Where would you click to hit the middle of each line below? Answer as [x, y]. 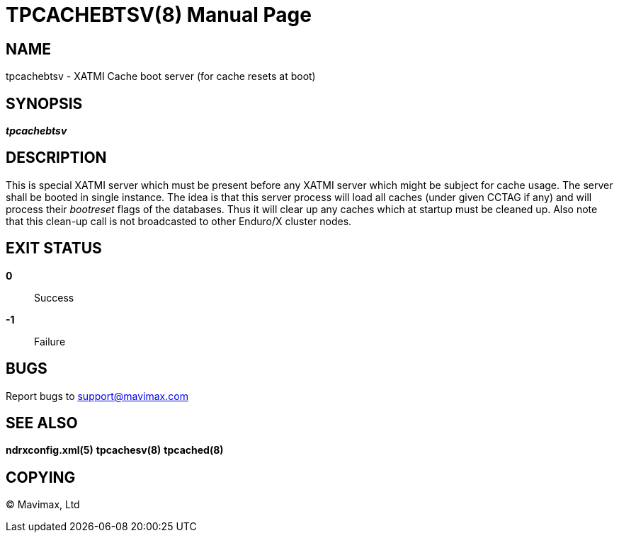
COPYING [41, 477]
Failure [50, 341]
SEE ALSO [42, 423]
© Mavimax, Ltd [43, 505]
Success [54, 297]
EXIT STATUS [54, 248]
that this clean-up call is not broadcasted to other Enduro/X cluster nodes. [179, 221]
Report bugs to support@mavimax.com [97, 396]
